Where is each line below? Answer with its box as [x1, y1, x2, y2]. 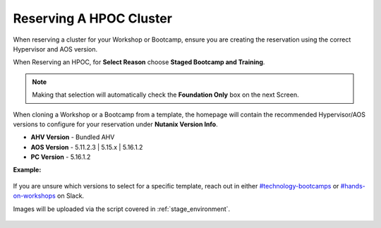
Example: [13, 166, 42, 174]
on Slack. [56, 191, 85, 200]
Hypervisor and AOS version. [13, 44, 98, 53]
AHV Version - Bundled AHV [30, 133, 115, 141]
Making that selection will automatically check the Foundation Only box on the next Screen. [32, 90, 299, 99]
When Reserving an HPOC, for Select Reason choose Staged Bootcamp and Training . [13, 58, 265, 66]
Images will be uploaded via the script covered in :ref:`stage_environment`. [13, 205, 231, 213]
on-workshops [13, 191, 56, 200]
